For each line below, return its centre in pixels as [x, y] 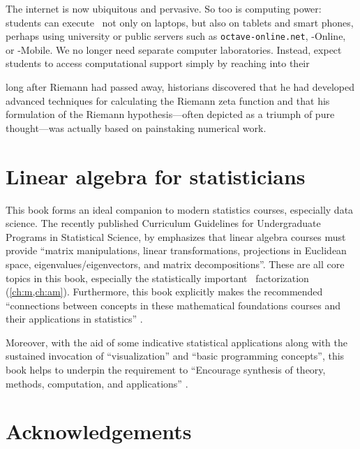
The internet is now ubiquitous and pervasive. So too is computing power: [164, 8]
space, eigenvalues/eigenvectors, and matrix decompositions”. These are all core [175, 264]
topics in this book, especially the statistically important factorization [157, 278]
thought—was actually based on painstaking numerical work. [136, 127]
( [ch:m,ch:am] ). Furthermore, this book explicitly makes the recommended [164, 292]
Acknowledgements [99, 431]
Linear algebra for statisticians [156, 176]
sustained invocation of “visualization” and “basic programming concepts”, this [175, 356]
